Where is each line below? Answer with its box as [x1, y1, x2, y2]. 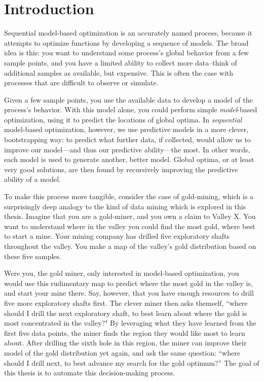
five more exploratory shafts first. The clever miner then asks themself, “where [4, 297, 248, 308]
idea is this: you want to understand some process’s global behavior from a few [4, 47, 249, 58]
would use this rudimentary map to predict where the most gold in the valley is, [4, 277, 253, 288]
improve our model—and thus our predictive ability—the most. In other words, [4, 144, 250, 154]
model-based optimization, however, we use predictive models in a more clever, [4, 124, 249, 135]
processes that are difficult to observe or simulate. [4, 77, 159, 88]
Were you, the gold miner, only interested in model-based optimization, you [4, 268, 239, 278]
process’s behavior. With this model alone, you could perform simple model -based [4, 104, 257, 115]
